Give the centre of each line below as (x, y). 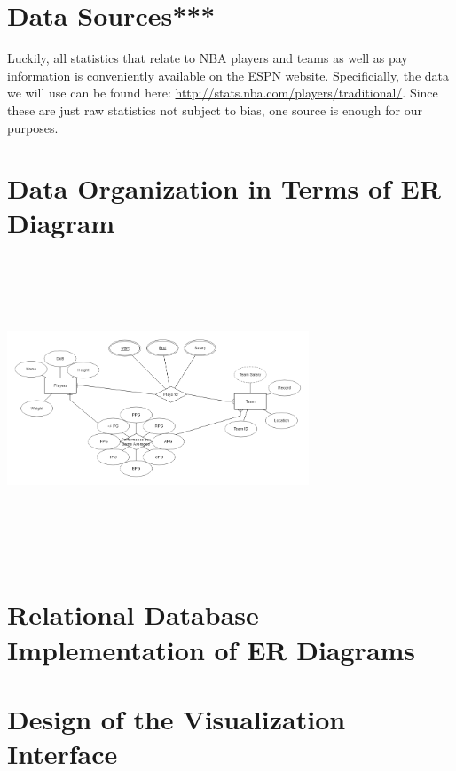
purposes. (33, 127)
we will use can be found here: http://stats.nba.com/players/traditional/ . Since (223, 93)
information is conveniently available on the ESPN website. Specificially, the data (228, 75)
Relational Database (133, 615)
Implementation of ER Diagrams (212, 649)
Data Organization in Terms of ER (224, 188)
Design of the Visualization (177, 718)
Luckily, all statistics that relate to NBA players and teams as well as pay (208, 58)
